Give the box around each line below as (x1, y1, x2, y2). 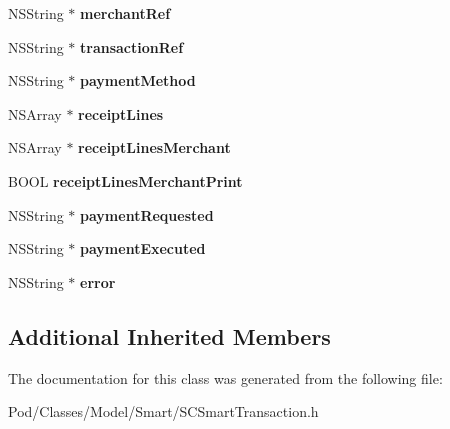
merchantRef (80, 3, 171, 23)
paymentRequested (80, 204, 214, 225)
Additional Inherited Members (8, 320, 331, 351)
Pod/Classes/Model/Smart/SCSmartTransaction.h (8, 401, 319, 422)
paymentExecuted (80, 238, 206, 259)
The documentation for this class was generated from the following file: (8, 367, 443, 388)
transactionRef (80, 36, 184, 57)
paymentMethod (80, 70, 196, 91)
